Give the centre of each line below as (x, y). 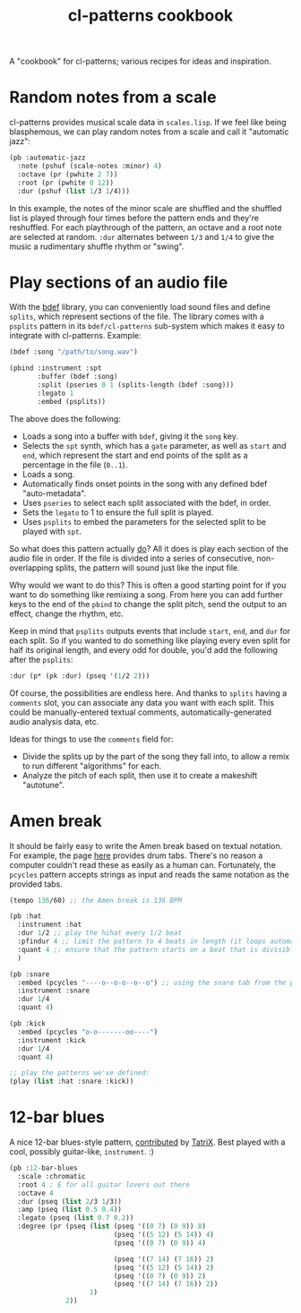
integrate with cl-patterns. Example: (75, 336)
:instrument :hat (50, 925)
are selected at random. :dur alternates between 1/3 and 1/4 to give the (142, 236)
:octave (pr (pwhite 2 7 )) (68, 174)
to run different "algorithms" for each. (92, 766)
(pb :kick (28, 1024)
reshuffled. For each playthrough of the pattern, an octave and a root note (146, 227)
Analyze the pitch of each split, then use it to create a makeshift (140, 775)
